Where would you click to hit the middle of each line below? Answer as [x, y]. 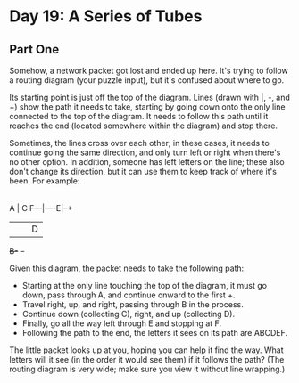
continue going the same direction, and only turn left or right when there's [145, 152]
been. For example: [45, 181]
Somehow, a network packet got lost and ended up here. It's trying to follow [149, 70]
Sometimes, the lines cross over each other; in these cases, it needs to [139, 143]
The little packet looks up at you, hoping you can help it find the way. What [146, 350]
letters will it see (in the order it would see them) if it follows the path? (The [147, 359]
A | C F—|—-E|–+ [41, 208]
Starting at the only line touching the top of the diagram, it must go [145, 285]
